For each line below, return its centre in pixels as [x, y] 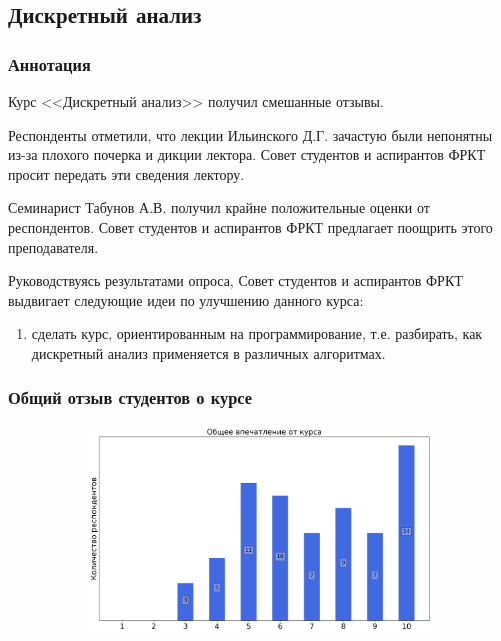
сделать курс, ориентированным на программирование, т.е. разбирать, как [257, 333]
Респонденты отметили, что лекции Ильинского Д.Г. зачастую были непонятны [250, 134]
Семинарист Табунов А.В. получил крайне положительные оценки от [219, 207]
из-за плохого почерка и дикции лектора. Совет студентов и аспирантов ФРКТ [247, 154]
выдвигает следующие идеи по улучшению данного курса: [186, 299]
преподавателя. [53, 246]
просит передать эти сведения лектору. [126, 173]
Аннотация [49, 63]
